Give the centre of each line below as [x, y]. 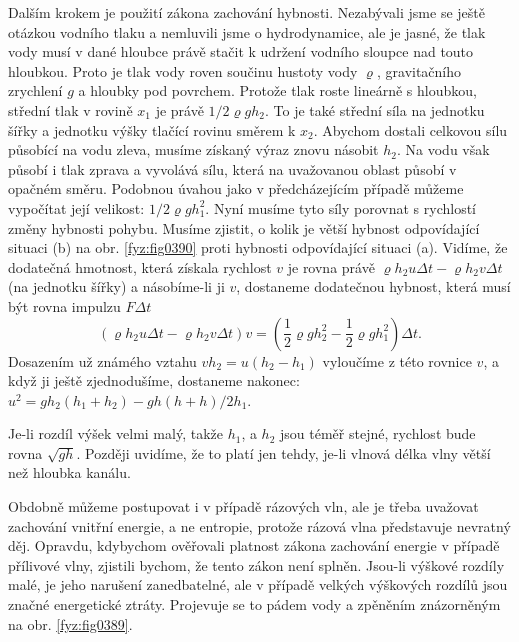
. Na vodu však [443, 149]
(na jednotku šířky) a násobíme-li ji [116, 286]
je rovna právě [331, 266]
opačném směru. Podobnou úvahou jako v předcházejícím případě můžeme [236, 188]
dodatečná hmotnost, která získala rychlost [140, 266]
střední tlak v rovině [70, 109]
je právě [179, 109]
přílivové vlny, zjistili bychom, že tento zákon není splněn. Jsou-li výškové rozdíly [256, 564]
